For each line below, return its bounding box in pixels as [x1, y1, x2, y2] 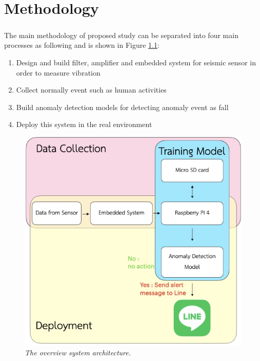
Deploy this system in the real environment [16, 119, 152, 130]
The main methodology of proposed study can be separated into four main [4, 29, 238, 40]
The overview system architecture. [25, 347, 131, 357]
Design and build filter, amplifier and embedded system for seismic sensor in [16, 57, 256, 67]
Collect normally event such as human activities [16, 84, 167, 95]
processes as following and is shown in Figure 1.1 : [4, 40, 159, 50]
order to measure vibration [16, 67, 101, 78]
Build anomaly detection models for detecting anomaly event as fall [16, 101, 229, 112]
